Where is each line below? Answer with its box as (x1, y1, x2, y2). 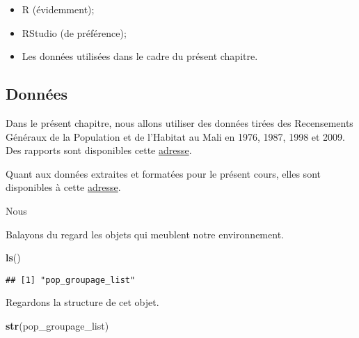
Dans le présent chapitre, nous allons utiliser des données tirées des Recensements (6, 115, 353, 130)
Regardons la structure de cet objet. (6, 295, 159, 309)
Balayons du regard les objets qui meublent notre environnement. (6, 226, 284, 241)
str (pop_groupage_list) (6, 318, 109, 332)
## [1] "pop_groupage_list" (6, 275, 136, 285)
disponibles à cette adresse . (6, 180, 121, 194)
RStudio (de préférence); (22, 25, 127, 40)
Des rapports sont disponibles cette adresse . (6, 143, 192, 158)
